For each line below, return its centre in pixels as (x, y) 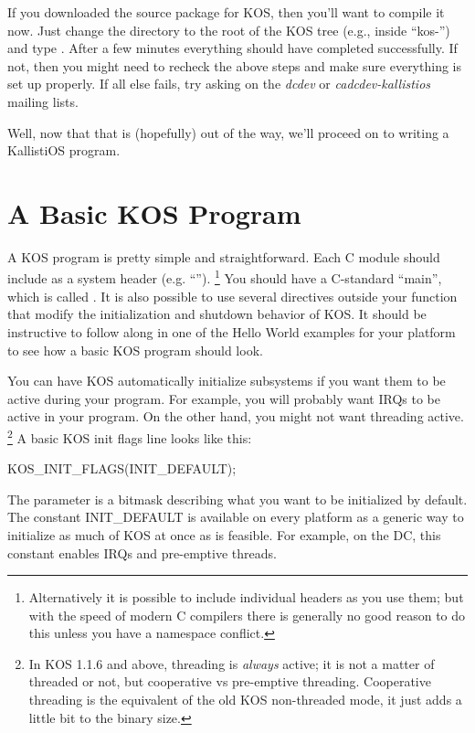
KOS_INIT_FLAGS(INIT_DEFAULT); (122, 468)
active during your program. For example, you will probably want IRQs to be (224, 398)
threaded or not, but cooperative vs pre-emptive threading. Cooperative (230, 681)
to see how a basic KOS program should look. (135, 350)
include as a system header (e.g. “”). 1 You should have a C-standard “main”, (225, 277)
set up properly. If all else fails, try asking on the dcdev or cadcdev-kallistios (219, 84)
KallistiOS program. (64, 150)
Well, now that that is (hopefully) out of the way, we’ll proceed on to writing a (228, 132)
